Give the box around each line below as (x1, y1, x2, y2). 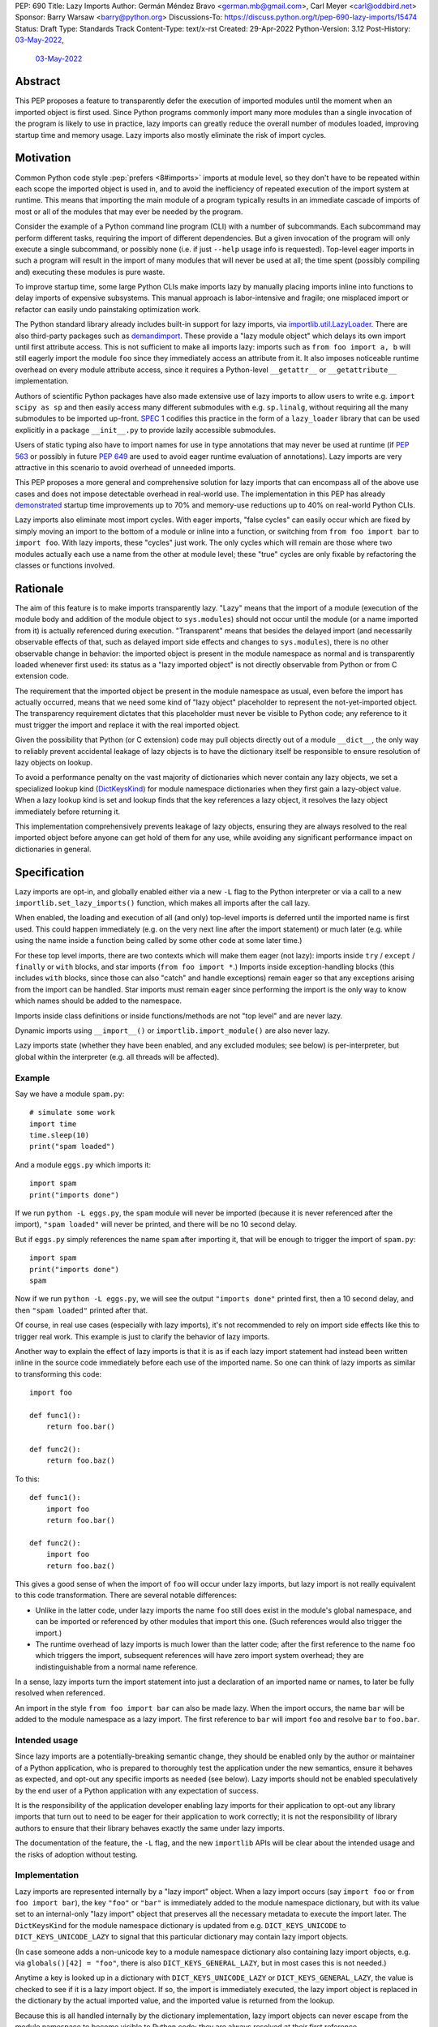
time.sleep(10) (29, 1131, 90, 1140)
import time (29, 1119, 77, 1129)
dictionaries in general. (15, 844, 92, 854)
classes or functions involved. (15, 560, 115, 571)
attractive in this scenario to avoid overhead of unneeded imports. (15, 462, 236, 472)
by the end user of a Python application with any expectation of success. (15, 1785, 260, 1795)
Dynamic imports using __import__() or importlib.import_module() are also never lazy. (15, 1026, 330, 1035)
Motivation (15, 151, 71, 165)
